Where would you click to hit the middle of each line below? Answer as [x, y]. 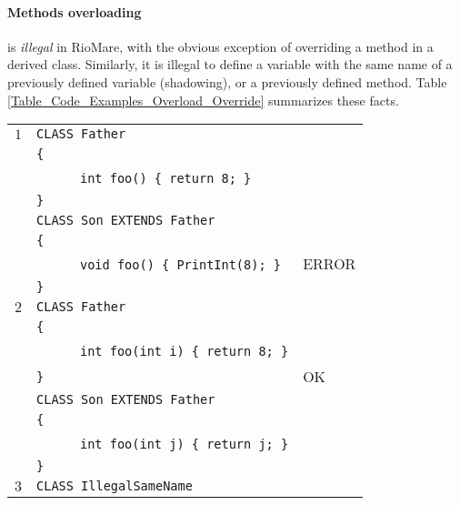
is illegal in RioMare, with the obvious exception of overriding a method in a [220, 46]
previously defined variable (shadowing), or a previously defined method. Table [227, 81]
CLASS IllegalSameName [115, 486]
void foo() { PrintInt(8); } [180, 265]
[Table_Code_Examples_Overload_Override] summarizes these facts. [203, 100]
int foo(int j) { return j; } [185, 444]
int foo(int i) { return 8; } [185, 352]
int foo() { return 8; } [166, 179]
